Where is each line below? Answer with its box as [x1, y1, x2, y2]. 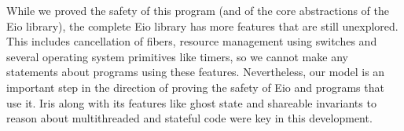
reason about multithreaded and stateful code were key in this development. [6, 110, 373, 126]
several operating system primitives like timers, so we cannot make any [6, 48, 348, 64]
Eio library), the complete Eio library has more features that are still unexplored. [6, 17, 398, 34]
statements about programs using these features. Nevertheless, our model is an [6, 64, 385, 80]
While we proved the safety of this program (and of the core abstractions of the [6, 2, 389, 18]
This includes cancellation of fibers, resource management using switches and [6, 33, 377, 49]
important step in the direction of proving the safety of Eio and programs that [6, 78, 384, 95]
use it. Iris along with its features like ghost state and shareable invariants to [6, 94, 376, 111]
